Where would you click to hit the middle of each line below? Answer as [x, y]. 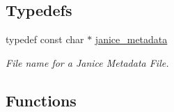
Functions [41, 100]
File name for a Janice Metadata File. [87, 62]
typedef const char [45, 39]
